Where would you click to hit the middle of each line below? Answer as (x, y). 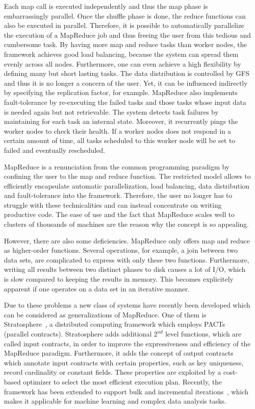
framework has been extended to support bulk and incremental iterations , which (126, 391)
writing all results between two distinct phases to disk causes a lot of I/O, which (125, 269)
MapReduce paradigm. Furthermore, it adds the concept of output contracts (119, 353)
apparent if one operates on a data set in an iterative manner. (97, 288)
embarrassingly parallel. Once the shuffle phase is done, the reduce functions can (125, 15)
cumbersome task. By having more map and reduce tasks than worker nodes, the (126, 44)
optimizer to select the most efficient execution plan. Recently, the (122, 381)
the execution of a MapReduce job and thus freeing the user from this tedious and (127, 35)
